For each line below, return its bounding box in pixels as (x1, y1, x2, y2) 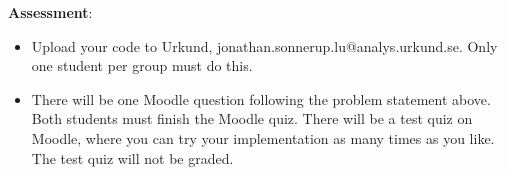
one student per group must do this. (31, 55, 253, 76)
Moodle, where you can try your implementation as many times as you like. (31, 127, 495, 148)
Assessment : (8, 2, 93, 22)
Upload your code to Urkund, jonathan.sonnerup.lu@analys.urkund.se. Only (31, 35, 498, 56)
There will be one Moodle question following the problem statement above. (31, 88, 491, 109)
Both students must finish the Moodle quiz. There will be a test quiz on (31, 108, 473, 129)
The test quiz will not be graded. (31, 147, 234, 168)
